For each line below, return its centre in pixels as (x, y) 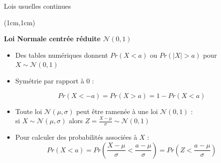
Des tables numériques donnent (62, 55)
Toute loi (29, 111)
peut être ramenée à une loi (117, 111)
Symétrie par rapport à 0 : (55, 80)
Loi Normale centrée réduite (52, 39)
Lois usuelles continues (38, 6)
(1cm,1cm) (20, 22)
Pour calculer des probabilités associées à (76, 137)
